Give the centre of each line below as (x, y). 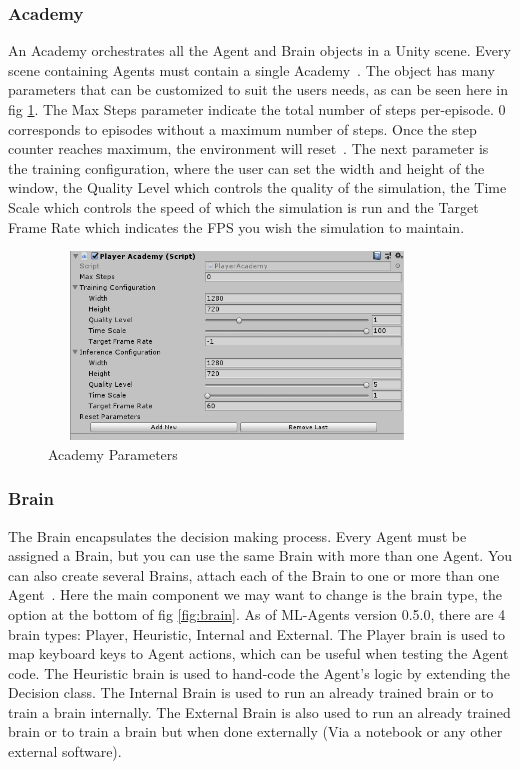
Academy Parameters (113, 453)
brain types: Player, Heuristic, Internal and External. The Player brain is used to (257, 633)
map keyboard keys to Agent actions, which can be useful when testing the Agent (258, 653)
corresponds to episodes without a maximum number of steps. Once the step (242, 128)
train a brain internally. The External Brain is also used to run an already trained (259, 711)
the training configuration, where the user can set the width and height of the (246, 167)
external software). (65, 751)
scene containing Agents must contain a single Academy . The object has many (251, 69)
